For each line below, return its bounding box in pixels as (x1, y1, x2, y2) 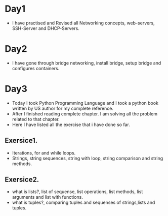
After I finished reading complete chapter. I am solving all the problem (12, 110, 158, 117)
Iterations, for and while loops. (12, 149, 76, 156)
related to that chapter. (12, 116, 60, 122)
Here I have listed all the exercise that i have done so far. (12, 121, 130, 128)
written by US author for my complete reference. (12, 105, 113, 111)
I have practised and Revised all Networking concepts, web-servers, (12, 20, 155, 26)
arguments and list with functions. (12, 194, 83, 200)
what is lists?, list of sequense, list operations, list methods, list (12, 189, 143, 195)
